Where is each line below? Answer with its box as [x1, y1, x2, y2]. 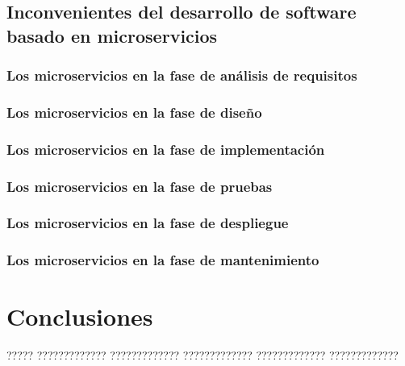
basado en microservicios [6, 23, 218, 48]
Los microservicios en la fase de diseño [6, 102, 262, 122]
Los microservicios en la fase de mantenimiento [6, 250, 319, 270]
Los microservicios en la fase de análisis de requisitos [6, 65, 357, 85]
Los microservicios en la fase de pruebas [6, 176, 273, 196]
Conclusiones [6, 300, 153, 333]
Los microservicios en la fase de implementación [6, 139, 325, 159]
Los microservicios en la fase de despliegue [6, 213, 289, 233]
